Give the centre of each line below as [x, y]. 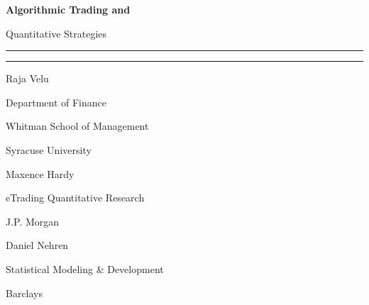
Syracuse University [49, 149]
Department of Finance [56, 102]
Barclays [24, 293]
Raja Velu [27, 78]
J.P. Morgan [33, 221]
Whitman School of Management [77, 126]
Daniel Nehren [37, 245]
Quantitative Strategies [56, 33]
